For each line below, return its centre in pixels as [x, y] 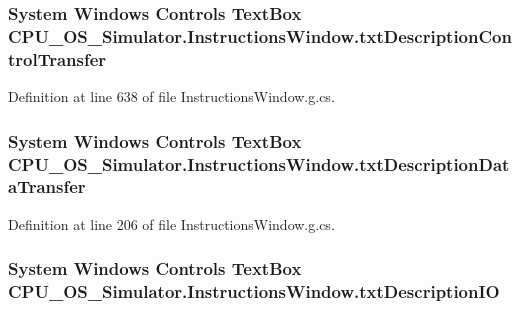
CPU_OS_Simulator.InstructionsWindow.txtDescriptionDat [259, 163]
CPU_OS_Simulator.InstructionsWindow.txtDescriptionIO [254, 291]
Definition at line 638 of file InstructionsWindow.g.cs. [171, 96]
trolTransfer [57, 58]
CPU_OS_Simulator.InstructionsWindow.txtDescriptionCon [260, 35]
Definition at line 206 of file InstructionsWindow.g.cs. [171, 223]
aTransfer [47, 186]
